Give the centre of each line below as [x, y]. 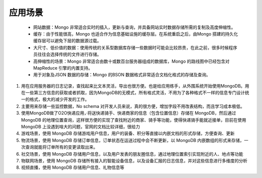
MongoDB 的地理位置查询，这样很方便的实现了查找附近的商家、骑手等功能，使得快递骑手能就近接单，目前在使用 [134, 120]
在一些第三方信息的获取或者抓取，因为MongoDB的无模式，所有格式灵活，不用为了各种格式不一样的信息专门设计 [133, 93]
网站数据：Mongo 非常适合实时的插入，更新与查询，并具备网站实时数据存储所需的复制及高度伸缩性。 [134, 27]
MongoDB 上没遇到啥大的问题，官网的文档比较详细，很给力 [81, 127]
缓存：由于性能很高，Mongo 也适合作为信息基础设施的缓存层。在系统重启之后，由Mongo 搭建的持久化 [136, 34]
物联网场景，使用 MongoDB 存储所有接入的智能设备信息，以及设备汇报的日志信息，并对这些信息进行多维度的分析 [134, 160]
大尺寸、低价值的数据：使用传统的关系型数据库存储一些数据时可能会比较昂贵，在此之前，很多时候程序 [135, 47]
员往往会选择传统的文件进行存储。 [67, 54]
